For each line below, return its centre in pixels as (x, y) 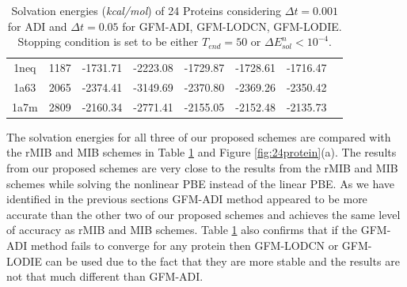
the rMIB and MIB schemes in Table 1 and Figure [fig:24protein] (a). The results (202, 152)
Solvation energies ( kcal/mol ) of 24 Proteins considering (146, 10)
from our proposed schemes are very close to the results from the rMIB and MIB (202, 168)
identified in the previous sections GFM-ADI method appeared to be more (187, 199)
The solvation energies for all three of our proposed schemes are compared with (199, 136)
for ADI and (37, 26)
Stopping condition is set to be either (108, 42)
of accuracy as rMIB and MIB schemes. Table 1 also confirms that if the (182, 230)
